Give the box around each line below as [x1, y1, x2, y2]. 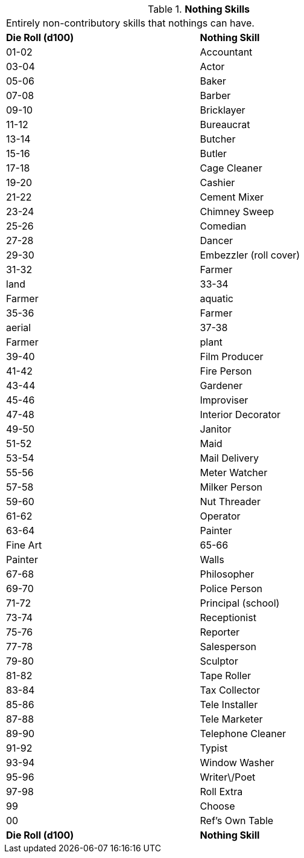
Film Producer [200, 350, 264, 363]
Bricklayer [200, 104, 245, 116]
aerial [6, 321, 31, 334]
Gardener [200, 379, 243, 392]
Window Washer [200, 756, 274, 769]
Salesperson [200, 640, 257, 653]
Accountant [200, 46, 253, 58]
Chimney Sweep [200, 205, 274, 218]
